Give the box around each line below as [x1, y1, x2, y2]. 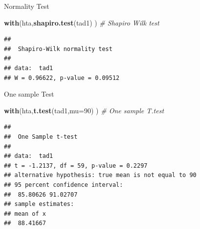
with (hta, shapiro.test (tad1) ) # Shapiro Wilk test [4, 17, 159, 27]
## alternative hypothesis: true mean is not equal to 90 [4, 172, 197, 179]
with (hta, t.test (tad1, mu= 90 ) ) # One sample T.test [4, 105, 164, 115]
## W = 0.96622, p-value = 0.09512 [4, 74, 120, 81]
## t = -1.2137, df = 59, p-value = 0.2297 [4, 162, 148, 169]
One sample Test [4, 89, 54, 99]
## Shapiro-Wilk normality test [4, 45, 112, 52]
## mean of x [4, 210, 46, 217]
